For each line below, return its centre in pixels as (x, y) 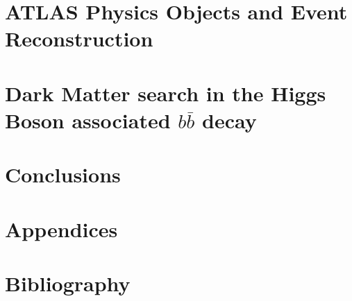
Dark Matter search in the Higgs (166, 93)
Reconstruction (79, 38)
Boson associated (88, 120)
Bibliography (68, 283)
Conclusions (63, 174)
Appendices (61, 229)
